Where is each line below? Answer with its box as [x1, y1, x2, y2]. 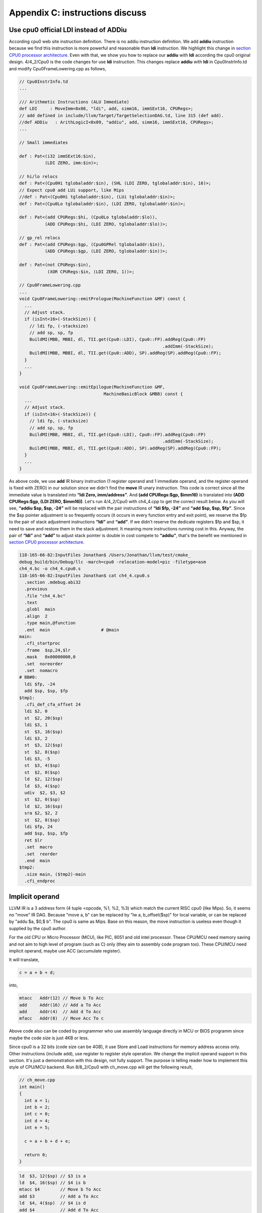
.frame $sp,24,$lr [24, 647, 71, 653]
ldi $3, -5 [24, 756, 50, 762]
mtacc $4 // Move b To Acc [19, 1187, 101, 1192]
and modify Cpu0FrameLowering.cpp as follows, [9, 66, 106, 71]
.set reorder [24, 851, 58, 856]
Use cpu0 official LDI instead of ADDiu [9, 26, 127, 34]
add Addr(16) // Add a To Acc [19, 1002, 101, 1008]
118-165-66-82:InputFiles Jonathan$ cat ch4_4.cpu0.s [19, 573, 150, 578]
